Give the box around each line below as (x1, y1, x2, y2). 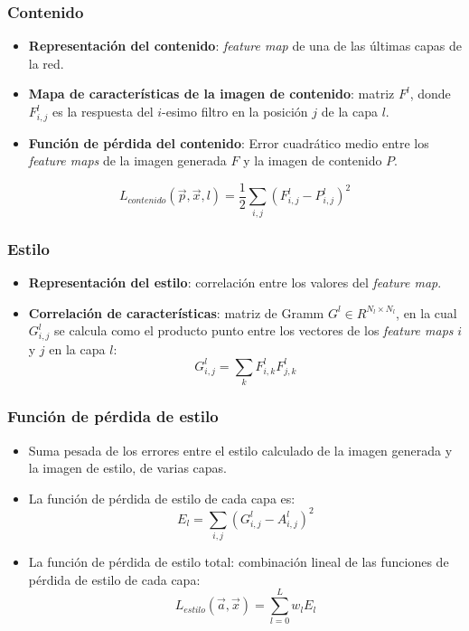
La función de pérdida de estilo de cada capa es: (28, 488, 295, 507)
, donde (409, 84, 451, 103)
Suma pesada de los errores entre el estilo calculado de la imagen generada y (28, 440, 453, 459)
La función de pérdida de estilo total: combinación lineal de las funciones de (28, 552, 449, 571)
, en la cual (396, 303, 457, 322)
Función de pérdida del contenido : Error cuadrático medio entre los (28, 133, 429, 152)
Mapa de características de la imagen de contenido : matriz (28, 84, 395, 103)
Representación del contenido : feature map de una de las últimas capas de (28, 36, 463, 55)
